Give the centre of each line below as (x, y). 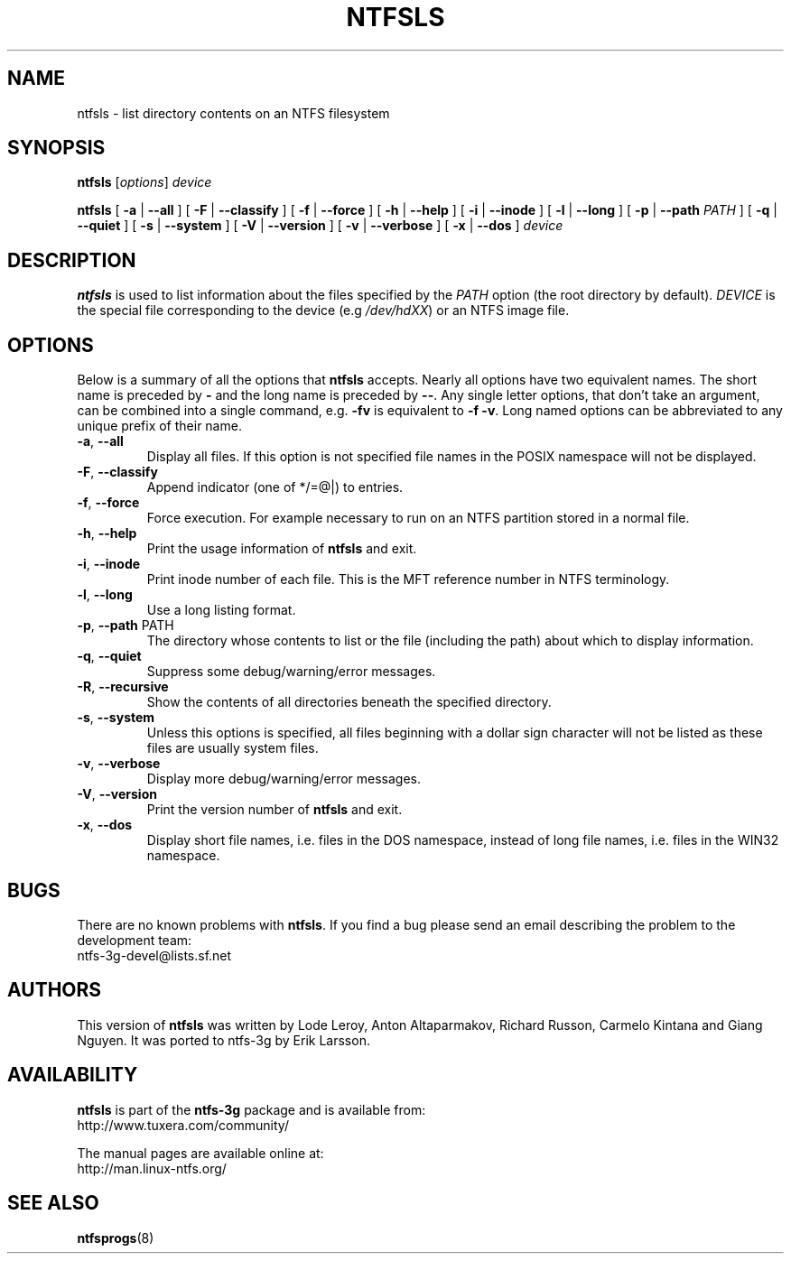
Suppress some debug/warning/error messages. (291, 672)
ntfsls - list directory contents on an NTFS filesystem (233, 113)
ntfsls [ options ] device (144, 182)
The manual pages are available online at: (200, 1153)
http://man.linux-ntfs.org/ (152, 1168)
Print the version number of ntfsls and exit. (275, 810)
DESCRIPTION (72, 260)
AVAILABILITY (73, 1075)
